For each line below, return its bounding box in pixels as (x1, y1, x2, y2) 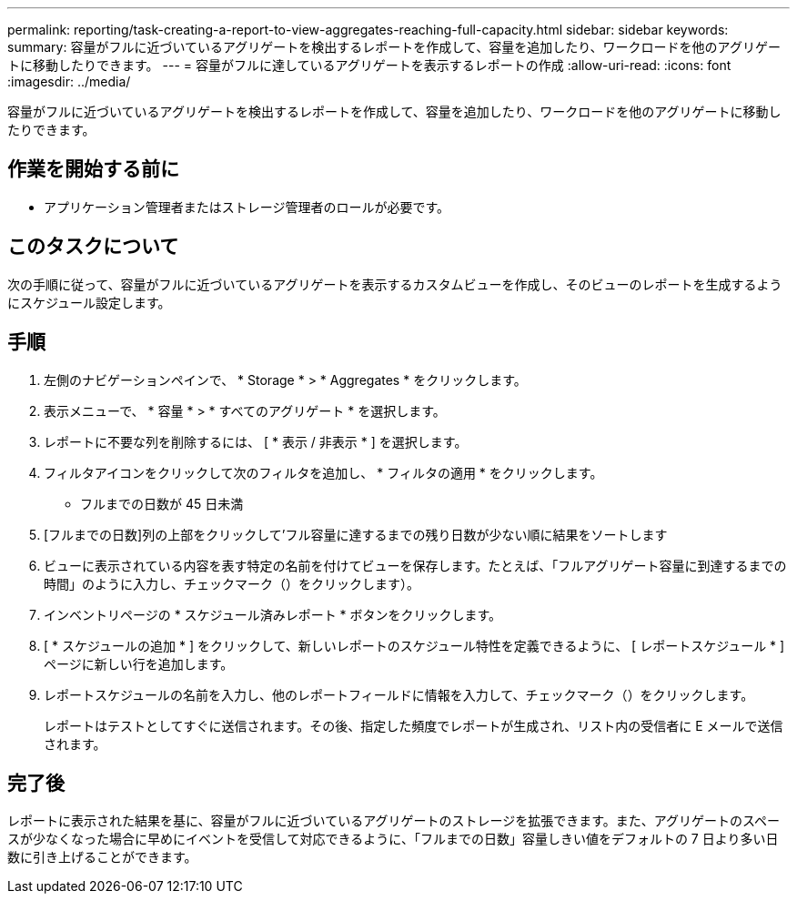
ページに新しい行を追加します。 (44, 655, 234, 672)
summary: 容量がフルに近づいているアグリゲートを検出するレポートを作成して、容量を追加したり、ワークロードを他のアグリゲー (7, 39, 781, 55)
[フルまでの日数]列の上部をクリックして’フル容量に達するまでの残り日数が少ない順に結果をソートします (44, 526, 668, 542)
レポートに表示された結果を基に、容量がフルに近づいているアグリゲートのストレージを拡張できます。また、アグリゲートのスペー (7, 813, 781, 829)
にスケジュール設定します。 (7, 294, 171, 310)
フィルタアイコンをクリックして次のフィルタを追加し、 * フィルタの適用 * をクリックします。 (44, 464, 603, 481)
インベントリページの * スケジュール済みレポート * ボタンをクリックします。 (44, 606, 502, 623)
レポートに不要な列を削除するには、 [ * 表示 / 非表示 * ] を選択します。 (44, 433, 468, 450)
